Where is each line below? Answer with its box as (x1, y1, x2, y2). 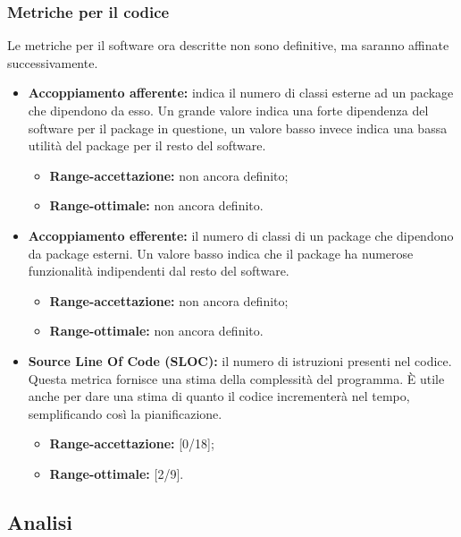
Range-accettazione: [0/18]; (49, 434, 214, 453)
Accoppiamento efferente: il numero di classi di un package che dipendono (28, 226, 454, 244)
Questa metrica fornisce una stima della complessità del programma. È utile (28, 369, 445, 388)
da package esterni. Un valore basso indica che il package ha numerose (28, 243, 414, 262)
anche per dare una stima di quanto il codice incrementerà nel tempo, (28, 387, 410, 405)
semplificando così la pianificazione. (28, 404, 222, 422)
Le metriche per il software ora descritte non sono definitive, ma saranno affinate (7, 36, 449, 55)
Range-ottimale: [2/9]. (49, 464, 184, 482)
